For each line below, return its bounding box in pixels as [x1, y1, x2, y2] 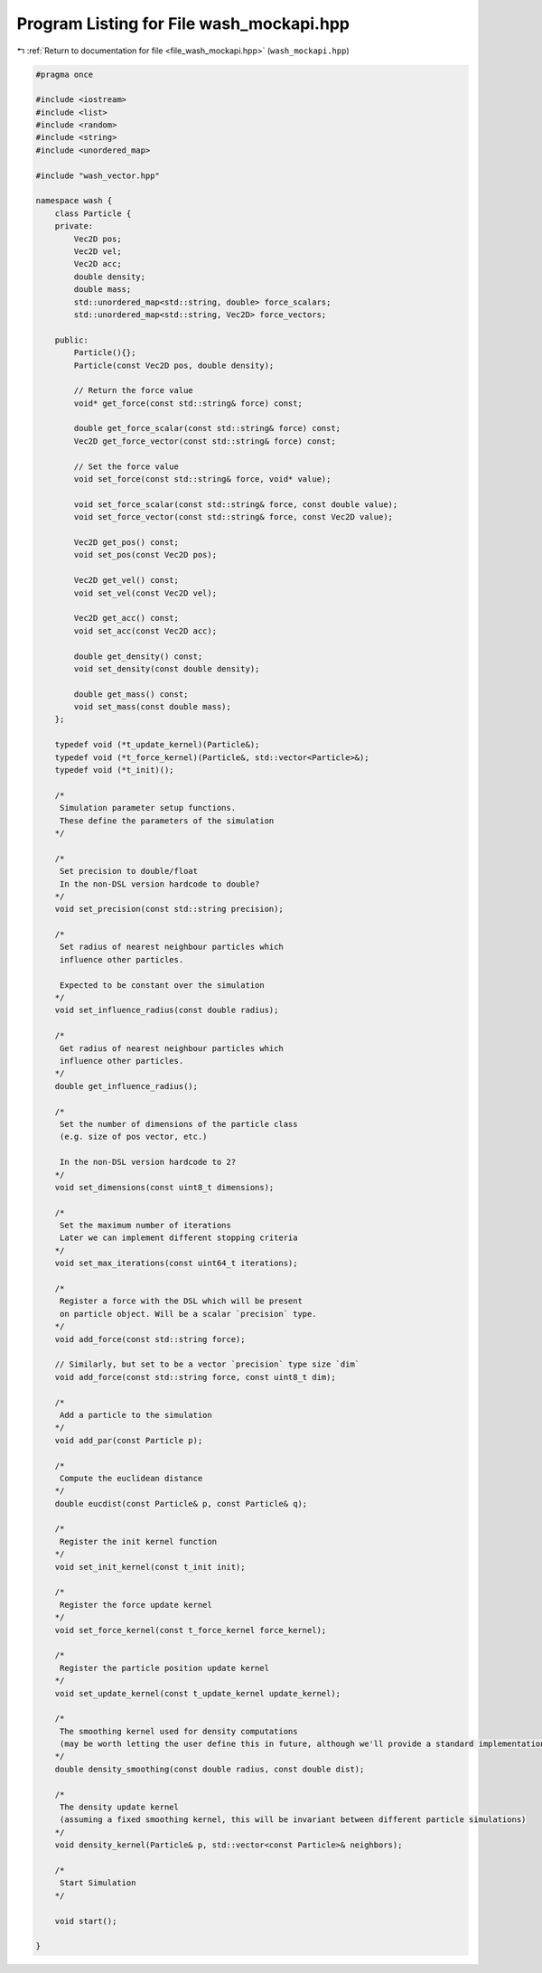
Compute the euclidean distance [59, 1473, 203, 1483]
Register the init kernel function [59, 1536, 217, 1546]
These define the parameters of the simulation [59, 815, 275, 826]
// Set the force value [73, 461, 180, 472]
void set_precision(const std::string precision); [54, 904, 284, 915]
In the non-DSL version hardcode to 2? [59, 1157, 237, 1168]
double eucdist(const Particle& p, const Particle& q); [54, 1499, 308, 1508]
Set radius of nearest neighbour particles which [59, 942, 284, 953]
